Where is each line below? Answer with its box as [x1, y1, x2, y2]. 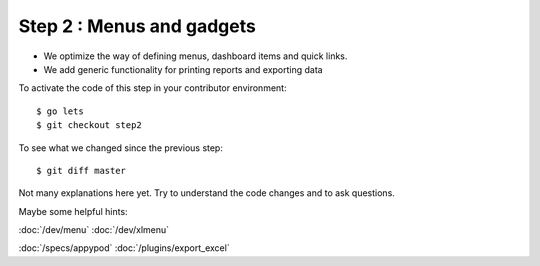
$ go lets [36, 105, 84, 117]
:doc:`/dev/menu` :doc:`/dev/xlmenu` [18, 224, 170, 236]
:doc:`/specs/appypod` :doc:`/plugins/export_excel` [18, 242, 230, 254]
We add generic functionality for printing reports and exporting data [43, 63, 324, 75]
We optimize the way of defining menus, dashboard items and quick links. [43, 50, 348, 62]
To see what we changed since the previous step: [18, 141, 224, 154]
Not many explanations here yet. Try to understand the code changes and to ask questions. [18, 187, 395, 199]
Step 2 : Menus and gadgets [18, 15, 257, 37]
